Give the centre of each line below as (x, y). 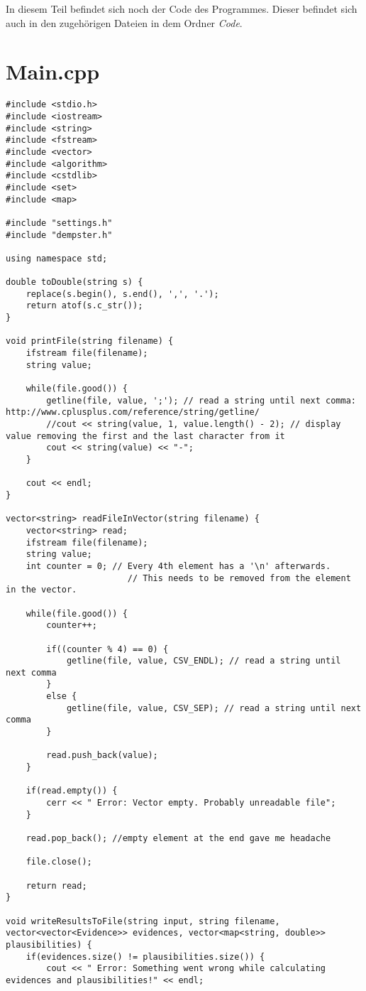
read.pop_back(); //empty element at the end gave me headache (178, 838)
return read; (56, 886)
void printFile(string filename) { (90, 341)
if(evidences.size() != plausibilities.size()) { (145, 957)
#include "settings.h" (59, 223)
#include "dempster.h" (59, 235)
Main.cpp (53, 71)
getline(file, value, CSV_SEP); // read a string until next (214, 708)
